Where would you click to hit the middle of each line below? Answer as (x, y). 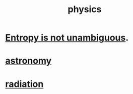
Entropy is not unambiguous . (67, 38)
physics (85, 9)
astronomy (28, 61)
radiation (24, 84)
